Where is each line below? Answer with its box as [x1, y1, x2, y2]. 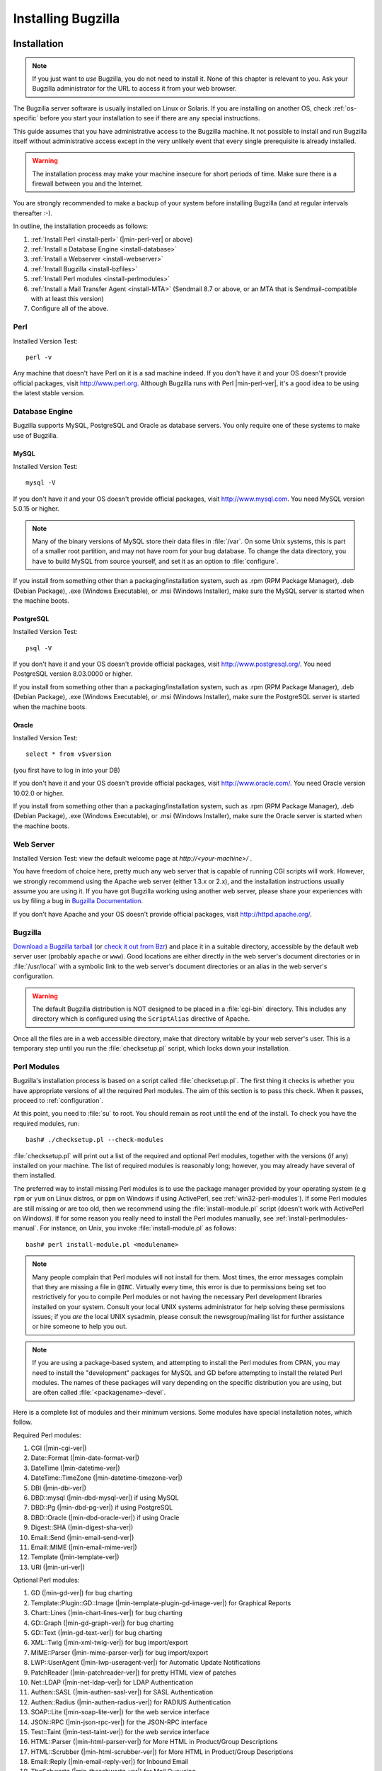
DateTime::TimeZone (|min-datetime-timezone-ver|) [30, 1473, 183, 1482]
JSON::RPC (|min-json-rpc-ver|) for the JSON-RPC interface [30, 1718, 208, 1726]
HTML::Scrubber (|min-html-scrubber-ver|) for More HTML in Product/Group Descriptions [30, 1747, 294, 1756]
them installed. [13, 1171, 57, 1179]
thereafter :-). [13, 209, 53, 217]
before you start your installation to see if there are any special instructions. [40, 114, 260, 123]
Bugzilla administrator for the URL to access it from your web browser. [32, 84, 237, 93]
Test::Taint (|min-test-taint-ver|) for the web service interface [30, 1727, 209, 1736]
